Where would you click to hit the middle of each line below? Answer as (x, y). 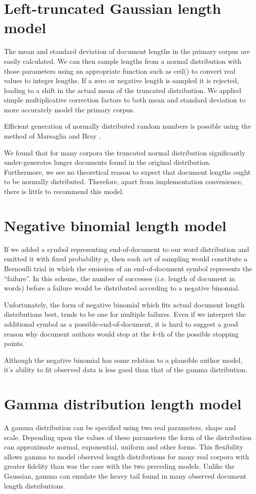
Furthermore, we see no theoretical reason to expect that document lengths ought (127, 172)
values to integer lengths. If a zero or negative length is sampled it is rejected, (122, 80)
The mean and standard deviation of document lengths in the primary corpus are (127, 51)
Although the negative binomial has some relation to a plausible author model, (123, 360)
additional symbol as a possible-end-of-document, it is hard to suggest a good (121, 323)
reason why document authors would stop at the (77, 333)
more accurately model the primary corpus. (70, 109)
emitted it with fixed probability (53, 259)
